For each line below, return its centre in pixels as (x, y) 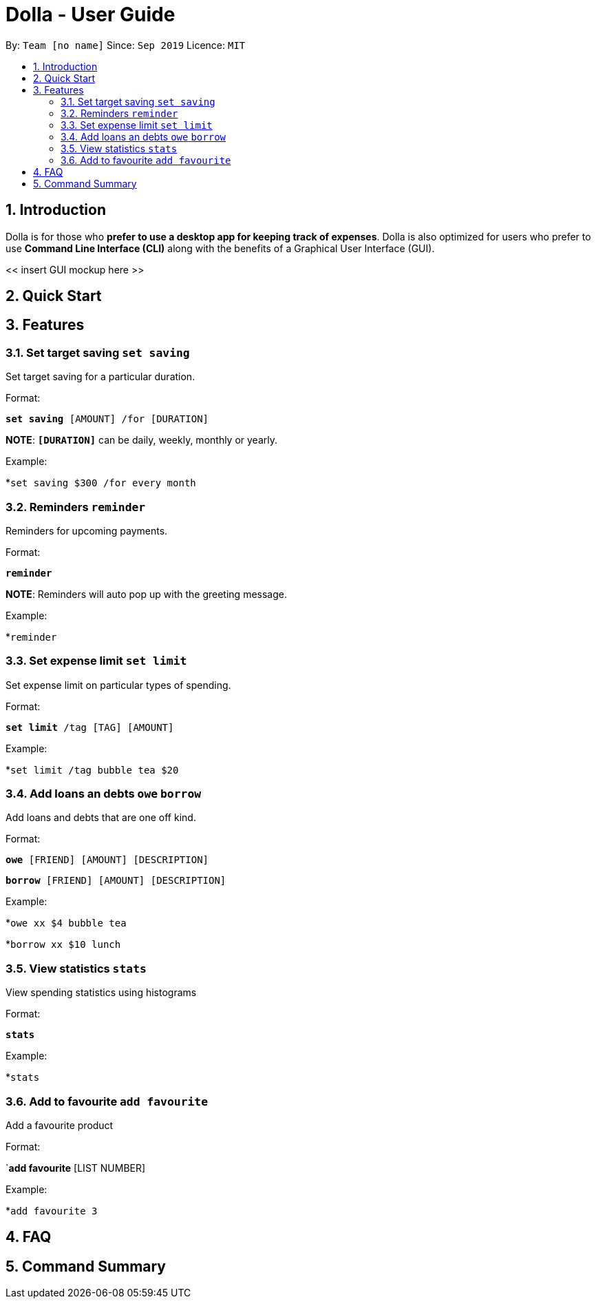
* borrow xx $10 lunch (63, 944)
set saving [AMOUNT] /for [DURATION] (107, 419)
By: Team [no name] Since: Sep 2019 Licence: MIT (126, 45)
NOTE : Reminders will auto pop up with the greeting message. (146, 594)
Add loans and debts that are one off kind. (101, 818)
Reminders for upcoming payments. (87, 530)
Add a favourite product (60, 1125)
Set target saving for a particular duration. (100, 377)
